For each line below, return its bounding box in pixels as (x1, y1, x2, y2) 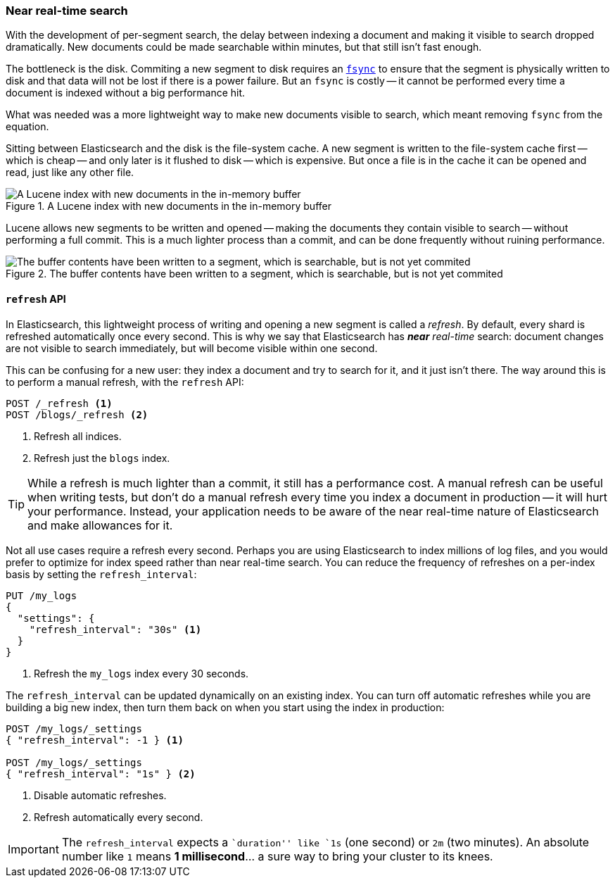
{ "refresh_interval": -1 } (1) (6, 734, 184, 746)
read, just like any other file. (6, 166, 134, 179)
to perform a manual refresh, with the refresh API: (6, 375, 244, 388)
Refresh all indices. (34, 430, 122, 442)
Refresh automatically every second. (34, 810, 203, 823)
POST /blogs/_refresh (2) (6, 408, 148, 420)
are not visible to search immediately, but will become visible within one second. (6, 342, 378, 354)
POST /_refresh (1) (6, 397, 113, 409)
